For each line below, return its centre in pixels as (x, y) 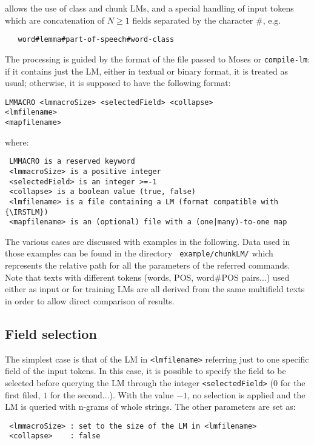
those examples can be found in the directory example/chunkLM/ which (139, 253)
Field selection (51, 333)
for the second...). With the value (112, 394)
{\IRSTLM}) (27, 212)
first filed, (23, 394)
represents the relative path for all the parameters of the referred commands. (148, 265)
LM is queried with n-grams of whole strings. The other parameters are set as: (150, 407)
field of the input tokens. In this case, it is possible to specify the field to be (145, 371)
